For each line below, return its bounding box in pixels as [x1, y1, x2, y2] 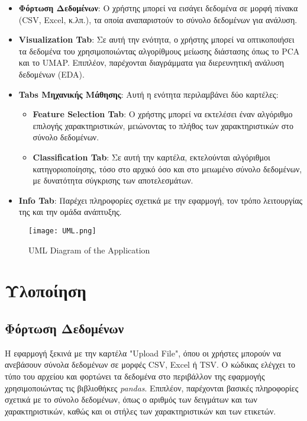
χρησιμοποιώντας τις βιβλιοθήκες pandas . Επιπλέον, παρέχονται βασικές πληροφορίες [5, 381, 299, 394]
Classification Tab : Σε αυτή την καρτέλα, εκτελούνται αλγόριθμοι [33, 150, 270, 163]
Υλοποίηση [5, 278, 86, 303]
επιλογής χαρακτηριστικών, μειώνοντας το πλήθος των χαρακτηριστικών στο [33, 119, 293, 131]
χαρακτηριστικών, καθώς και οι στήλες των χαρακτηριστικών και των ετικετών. [5, 404, 276, 417]
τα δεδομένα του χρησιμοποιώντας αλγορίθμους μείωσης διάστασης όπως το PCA [18, 44, 300, 57]
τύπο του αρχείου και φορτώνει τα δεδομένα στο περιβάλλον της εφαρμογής [5, 369, 265, 382]
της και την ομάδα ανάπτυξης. [18, 205, 122, 218]
